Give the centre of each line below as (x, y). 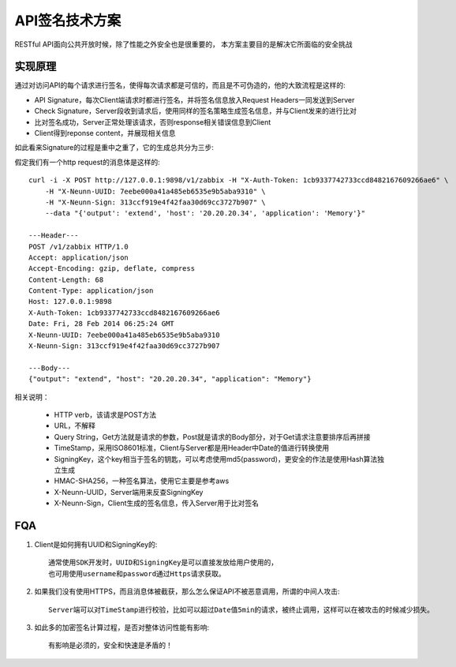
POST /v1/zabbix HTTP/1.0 (79, 246)
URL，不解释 (75, 425)
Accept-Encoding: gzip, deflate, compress (112, 269)
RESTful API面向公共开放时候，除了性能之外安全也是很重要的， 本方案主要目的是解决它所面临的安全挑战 (183, 44)
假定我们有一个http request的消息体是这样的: (88, 162)
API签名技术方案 (68, 21)
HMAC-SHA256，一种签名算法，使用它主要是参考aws (142, 481)
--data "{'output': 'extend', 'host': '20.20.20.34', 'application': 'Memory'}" (205, 214)
